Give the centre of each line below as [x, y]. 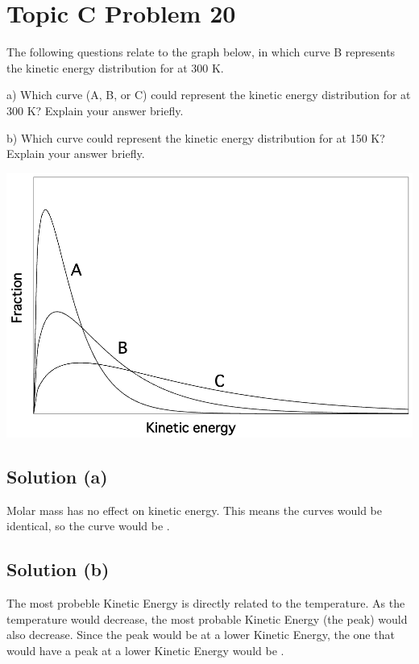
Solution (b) [58, 569]
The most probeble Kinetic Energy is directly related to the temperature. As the [206, 603]
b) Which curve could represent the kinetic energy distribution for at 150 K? [196, 137]
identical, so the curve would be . [88, 526]
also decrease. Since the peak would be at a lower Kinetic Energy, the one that [201, 635]
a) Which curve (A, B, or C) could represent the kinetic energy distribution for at [209, 95]
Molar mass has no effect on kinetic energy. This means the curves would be [195, 510]
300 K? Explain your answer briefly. [95, 110]
